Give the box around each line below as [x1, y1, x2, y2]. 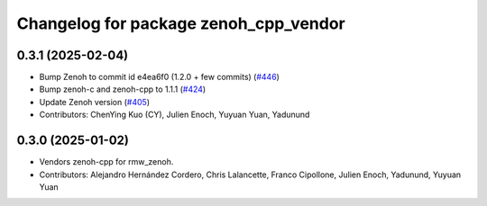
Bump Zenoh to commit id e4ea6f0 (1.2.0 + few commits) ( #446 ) [39, 72, 280, 83]
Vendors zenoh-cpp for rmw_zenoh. [39, 157, 174, 167]
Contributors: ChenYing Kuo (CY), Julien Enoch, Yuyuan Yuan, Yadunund [39, 109, 310, 121]
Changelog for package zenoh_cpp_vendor [16, 13, 346, 33]
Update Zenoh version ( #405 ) [39, 96, 151, 107]
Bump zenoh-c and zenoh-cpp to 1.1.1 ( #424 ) [39, 84, 207, 94]
